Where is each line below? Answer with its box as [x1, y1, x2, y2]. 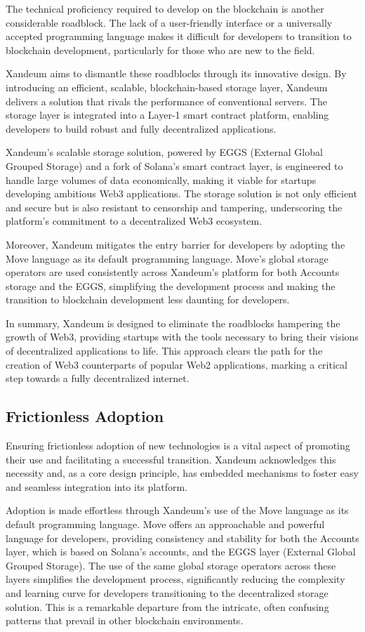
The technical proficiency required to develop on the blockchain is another [6, 1, 324, 15]
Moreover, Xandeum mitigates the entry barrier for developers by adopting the [6, 237, 345, 251]
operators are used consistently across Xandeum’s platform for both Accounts [6, 265, 340, 279]
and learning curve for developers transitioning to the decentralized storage [6, 585, 328, 600]
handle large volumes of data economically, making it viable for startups [6, 172, 317, 187]
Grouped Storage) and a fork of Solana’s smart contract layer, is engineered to [6, 158, 343, 173]
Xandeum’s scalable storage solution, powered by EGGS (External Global [6, 145, 323, 159]
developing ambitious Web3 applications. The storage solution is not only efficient [6, 186, 357, 201]
